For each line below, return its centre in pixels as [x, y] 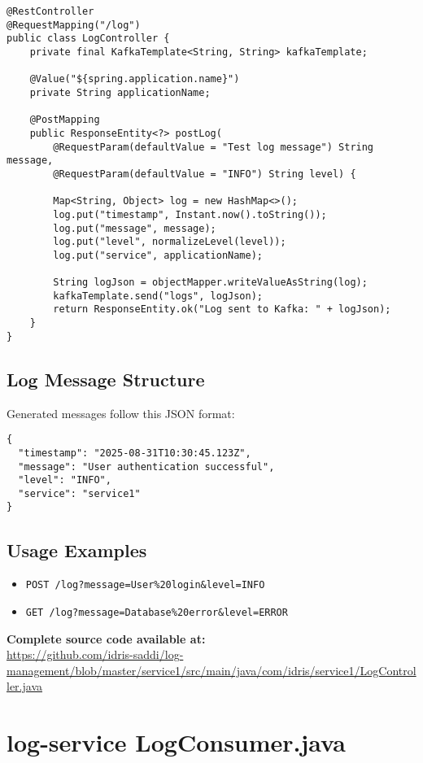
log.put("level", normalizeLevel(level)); [170, 242]
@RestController [50, 11]
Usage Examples [77, 549]
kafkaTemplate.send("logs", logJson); [158, 296]
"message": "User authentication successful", [146, 467]
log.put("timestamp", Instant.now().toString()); [190, 214]
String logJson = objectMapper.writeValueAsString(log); [210, 283]
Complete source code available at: [106, 638]
